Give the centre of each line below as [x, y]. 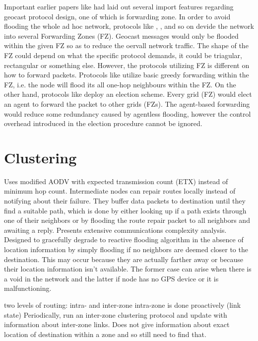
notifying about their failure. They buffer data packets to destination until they [125, 201]
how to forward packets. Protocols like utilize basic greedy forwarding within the [127, 75]
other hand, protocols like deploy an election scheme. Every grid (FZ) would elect [128, 94]
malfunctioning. [28, 288]
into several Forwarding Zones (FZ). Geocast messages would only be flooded [121, 35]
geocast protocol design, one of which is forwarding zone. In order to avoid [117, 16]
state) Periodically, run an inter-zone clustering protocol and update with [116, 314]
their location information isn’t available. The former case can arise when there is [128, 269]
